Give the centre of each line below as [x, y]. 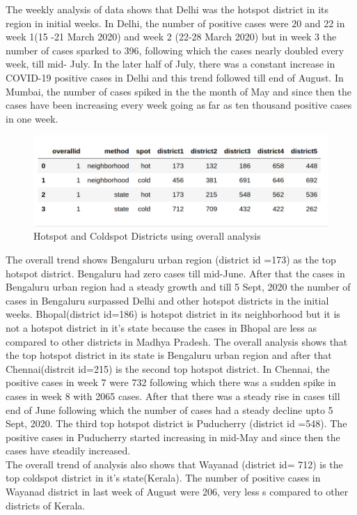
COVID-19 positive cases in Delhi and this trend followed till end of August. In [175, 77]
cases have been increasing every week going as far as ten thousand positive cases [179, 105]
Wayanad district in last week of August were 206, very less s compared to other [177, 492]
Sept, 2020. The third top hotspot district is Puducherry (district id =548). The [176, 423]
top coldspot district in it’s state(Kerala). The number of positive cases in [163, 478]
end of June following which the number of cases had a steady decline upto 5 [169, 409]
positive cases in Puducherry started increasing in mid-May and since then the [173, 437]
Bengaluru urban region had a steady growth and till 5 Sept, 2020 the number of [178, 287]
